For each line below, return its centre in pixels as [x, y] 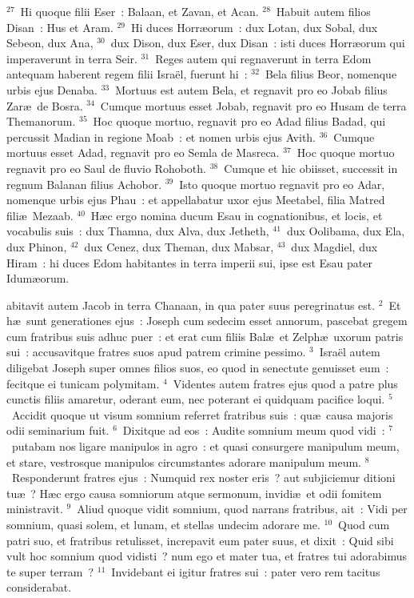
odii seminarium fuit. [58, 430]
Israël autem [350, 352]
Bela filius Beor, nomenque [331, 74]
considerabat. [39, 587]
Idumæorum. [38, 278]
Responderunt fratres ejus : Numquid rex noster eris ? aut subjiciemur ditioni [203, 478]
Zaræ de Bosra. [45, 105]
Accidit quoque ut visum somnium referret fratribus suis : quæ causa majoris [202, 414]
